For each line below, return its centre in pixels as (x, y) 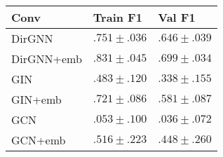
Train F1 (117, 17)
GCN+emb (39, 140)
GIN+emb (36, 99)
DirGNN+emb (47, 59)
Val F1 (177, 17)
